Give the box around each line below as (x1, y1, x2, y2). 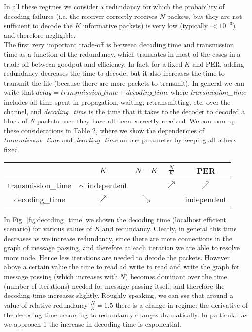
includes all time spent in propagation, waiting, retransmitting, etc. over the (4, 96, 231, 106)
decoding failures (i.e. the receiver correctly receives (4, 11, 157, 21)
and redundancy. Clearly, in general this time (102, 224, 237, 234)
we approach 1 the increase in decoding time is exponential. (4, 319, 181, 329)
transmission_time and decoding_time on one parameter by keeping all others (4, 135, 236, 145)
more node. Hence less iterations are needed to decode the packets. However (4, 252, 230, 262)
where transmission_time (170, 87, 246, 97)
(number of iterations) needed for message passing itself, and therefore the (4, 280, 225, 291)
